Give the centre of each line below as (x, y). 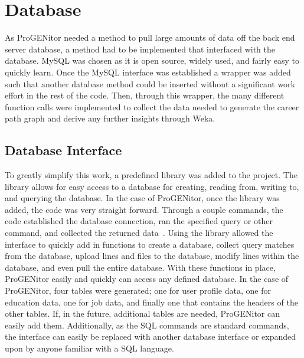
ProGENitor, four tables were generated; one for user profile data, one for (138, 290)
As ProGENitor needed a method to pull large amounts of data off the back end (150, 37)
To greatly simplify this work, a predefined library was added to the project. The (151, 175)
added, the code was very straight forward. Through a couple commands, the (144, 209)
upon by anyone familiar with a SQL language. (89, 348)
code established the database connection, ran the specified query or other (139, 221)
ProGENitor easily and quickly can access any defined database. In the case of (147, 279)
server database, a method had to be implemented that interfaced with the (140, 49)
